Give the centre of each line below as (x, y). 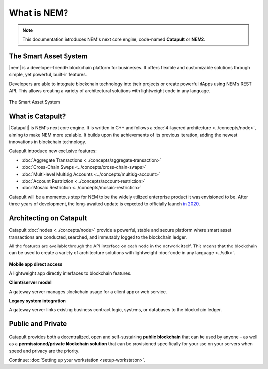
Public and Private (38, 324)
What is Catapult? (37, 116)
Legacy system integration (37, 301)
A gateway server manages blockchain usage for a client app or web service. (88, 291)
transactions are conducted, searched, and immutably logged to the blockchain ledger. (98, 237)
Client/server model (30, 282)
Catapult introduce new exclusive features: (53, 151)
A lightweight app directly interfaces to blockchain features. (70, 273)
